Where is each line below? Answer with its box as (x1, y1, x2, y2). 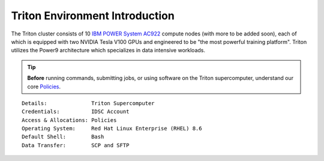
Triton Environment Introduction (11, 9, 175, 22)
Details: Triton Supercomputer (22, 100, 155, 106)
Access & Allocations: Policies (22, 117, 117, 123)
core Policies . (27, 83, 61, 90)
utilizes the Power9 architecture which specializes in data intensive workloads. (11, 47, 205, 54)
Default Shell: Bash (22, 133, 104, 141)
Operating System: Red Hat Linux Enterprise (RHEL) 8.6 (22, 125, 202, 132)
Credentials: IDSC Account (22, 108, 130, 115)
